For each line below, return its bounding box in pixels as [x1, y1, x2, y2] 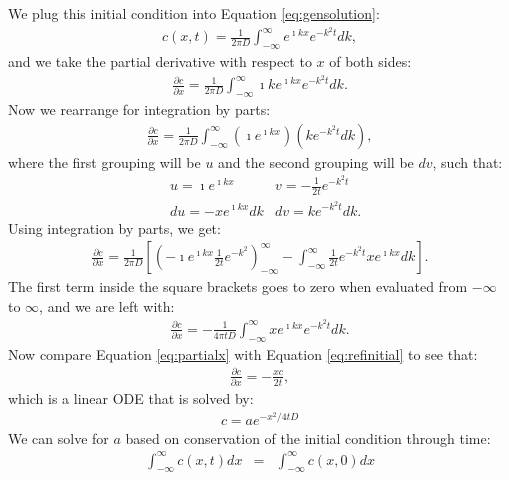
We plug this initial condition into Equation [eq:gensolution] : [8, 3, 380, 23]
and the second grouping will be [218, 151, 414, 172]
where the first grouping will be [8, 151, 201, 172]
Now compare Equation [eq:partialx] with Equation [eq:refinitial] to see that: [8, 343, 478, 364]
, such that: [432, 151, 503, 172]
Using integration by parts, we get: [8, 217, 221, 238]
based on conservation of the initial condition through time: [125, 427, 491, 448]
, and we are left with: [39, 295, 175, 316]
